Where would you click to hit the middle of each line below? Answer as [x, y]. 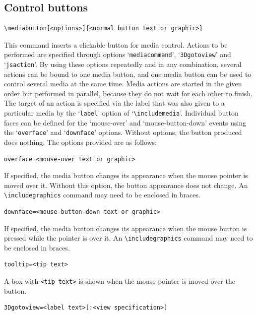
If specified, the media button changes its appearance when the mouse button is [126, 228]
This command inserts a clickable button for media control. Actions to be [116, 44]
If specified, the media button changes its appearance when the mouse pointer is [126, 175]
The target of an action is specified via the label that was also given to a [114, 103]
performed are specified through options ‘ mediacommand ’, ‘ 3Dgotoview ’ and [118, 54]
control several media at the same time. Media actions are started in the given [123, 84]
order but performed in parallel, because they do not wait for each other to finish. [128, 93]
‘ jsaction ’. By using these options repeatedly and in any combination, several [123, 64]
